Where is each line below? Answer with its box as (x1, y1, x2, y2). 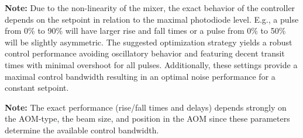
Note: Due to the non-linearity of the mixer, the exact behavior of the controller (5, 2, 295, 13)
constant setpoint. (5, 82, 69, 94)
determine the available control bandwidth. (5, 123, 159, 136)
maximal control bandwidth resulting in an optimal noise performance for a (5, 70, 276, 82)
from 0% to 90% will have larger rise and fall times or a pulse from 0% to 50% (5, 24, 286, 37)
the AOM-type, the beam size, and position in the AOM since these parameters (5, 112, 290, 125)
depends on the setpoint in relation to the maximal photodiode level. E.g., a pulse (5, 13, 299, 25)
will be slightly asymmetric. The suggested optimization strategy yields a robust (5, 36, 292, 48)
